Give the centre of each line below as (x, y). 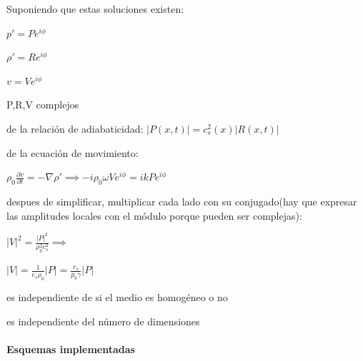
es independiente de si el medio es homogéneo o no (117, 297)
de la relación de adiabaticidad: (75, 128)
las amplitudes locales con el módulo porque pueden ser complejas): (154, 215)
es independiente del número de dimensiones (103, 321)
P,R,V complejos (43, 105)
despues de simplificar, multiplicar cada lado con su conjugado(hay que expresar (182, 201)
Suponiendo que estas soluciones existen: (95, 9)
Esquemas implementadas (71, 349)
